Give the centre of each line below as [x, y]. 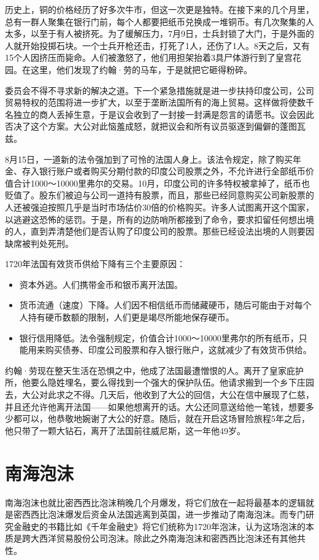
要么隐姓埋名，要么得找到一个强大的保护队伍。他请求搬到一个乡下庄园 [172, 382]
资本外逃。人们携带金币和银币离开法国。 [101, 284]
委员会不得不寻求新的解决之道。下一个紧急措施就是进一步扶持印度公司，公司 [159, 90]
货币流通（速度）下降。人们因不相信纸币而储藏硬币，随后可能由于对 [157, 305]
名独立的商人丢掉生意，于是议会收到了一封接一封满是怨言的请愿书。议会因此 [159, 114]
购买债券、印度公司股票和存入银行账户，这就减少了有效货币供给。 [178, 350]
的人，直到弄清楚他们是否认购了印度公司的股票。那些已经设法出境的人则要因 [159, 231]
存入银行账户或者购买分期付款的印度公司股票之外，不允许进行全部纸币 [163, 171]
